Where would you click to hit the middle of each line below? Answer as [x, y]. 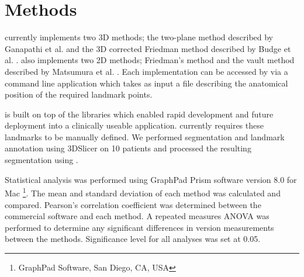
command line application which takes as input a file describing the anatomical [146, 83]
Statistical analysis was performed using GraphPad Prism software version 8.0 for [151, 179]
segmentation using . [42, 160]
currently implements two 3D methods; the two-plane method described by [139, 37]
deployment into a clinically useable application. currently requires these [134, 125]
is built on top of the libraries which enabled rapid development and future [139, 114]
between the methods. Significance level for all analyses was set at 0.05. [133, 239]
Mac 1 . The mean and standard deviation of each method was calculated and [143, 192]
